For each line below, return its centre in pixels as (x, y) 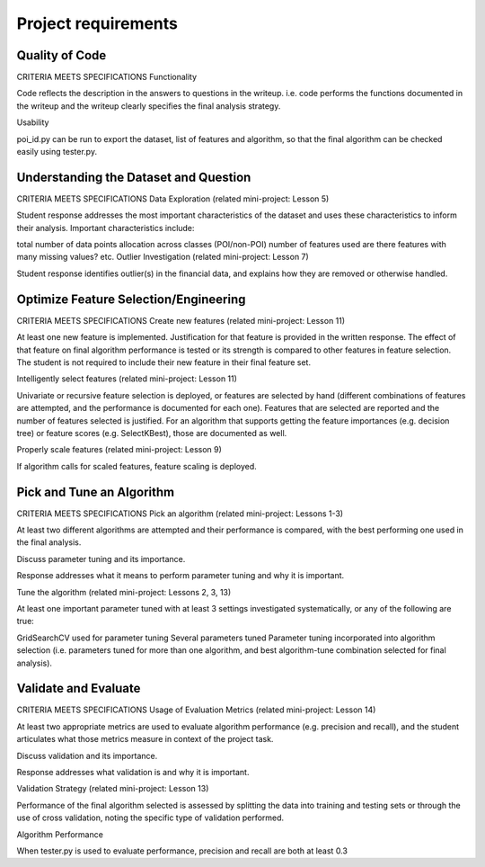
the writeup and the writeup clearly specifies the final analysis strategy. (149, 106)
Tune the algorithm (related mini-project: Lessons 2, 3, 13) (124, 592)
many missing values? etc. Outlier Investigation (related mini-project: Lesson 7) (163, 257)
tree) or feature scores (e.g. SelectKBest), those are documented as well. (152, 433)
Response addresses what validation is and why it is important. (133, 772)
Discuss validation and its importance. (87, 755)
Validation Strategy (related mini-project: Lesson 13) (113, 789)
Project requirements (97, 23)
